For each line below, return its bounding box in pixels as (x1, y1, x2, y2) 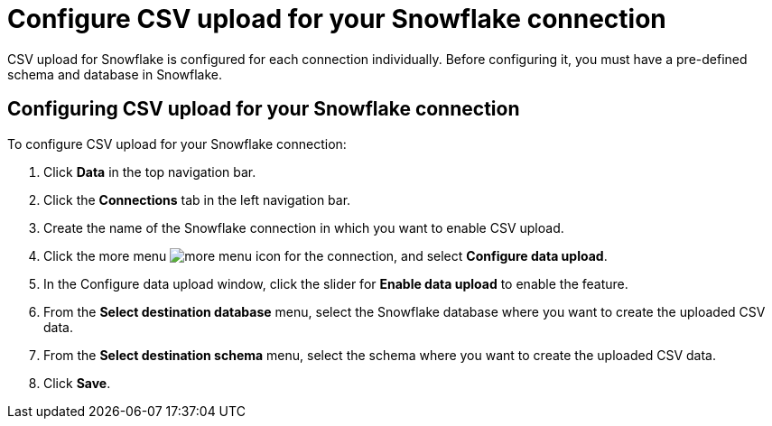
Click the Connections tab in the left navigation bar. (43, 191, 351, 208)
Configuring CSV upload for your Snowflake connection (7, 97, 520, 121)
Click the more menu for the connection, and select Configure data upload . (43, 247, 608, 264)
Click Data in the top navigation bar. (43, 163, 256, 180)
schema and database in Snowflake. (7, 66, 222, 82)
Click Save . (43, 375, 111, 391)
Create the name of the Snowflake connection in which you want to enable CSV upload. (43, 219, 564, 236)
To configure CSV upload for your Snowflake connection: (7, 135, 347, 152)
